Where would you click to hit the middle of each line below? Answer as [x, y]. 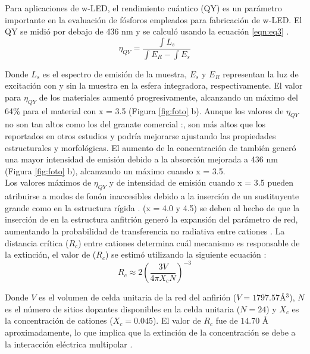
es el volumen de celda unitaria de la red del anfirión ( [137, 297]
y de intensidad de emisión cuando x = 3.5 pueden [201, 182]
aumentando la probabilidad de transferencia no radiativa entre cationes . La [145, 231]
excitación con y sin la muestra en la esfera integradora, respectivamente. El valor [154, 85]
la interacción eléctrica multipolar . [69, 344]
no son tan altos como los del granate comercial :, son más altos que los [135, 124]
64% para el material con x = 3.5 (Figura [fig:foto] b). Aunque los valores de [144, 110]
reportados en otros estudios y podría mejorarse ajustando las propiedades [140, 136]
